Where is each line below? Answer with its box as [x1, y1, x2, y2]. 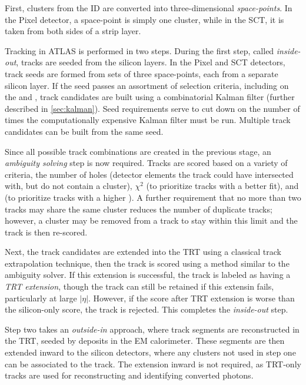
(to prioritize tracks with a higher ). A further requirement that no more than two [5, 191, 301, 203]
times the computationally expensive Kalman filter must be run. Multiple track [5, 114, 291, 126]
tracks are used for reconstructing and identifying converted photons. [5, 369, 254, 381]
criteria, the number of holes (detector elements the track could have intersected [5, 168, 294, 180]
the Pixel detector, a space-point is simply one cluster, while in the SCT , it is [5, 13, 284, 25]
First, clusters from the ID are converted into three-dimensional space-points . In [5, 2, 292, 14]
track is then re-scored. [5, 225, 88, 238]
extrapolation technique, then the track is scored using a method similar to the [5, 257, 290, 269]
